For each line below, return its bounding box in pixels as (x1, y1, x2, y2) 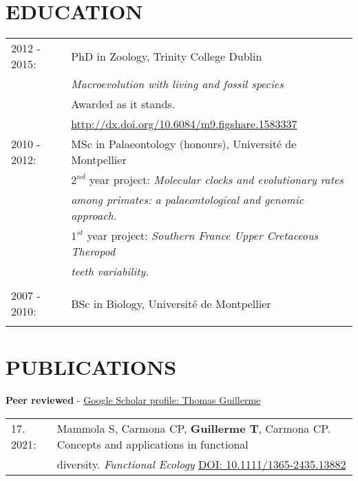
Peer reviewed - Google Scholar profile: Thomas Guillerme (6, 393, 261, 407)
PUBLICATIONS (6, 353, 177, 381)
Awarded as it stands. (71, 96, 176, 112)
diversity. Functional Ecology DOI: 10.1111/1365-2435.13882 (56, 456, 346, 472)
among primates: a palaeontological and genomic (71, 192, 304, 208)
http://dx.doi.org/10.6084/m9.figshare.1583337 (71, 116, 297, 132)
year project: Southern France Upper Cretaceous (87, 227, 319, 244)
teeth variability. (71, 263, 149, 280)
